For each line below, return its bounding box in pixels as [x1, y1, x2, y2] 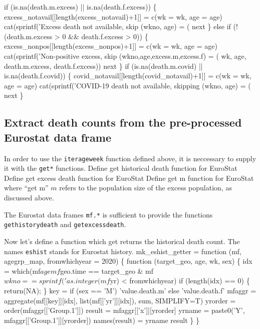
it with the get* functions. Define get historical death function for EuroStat [4, 163, 237, 173]
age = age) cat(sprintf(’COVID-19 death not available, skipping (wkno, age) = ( [4, 80, 251, 90]
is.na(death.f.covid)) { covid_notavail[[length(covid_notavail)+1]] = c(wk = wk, [4, 70, 251, 81]
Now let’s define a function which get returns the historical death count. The [4, 236, 240, 246]
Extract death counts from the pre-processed [4, 115, 242, 130]
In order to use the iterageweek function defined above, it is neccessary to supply [4, 153, 256, 163]
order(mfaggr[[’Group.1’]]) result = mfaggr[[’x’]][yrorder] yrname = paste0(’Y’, [4, 305, 245, 315]
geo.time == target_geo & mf [60, 265, 154, 276]
